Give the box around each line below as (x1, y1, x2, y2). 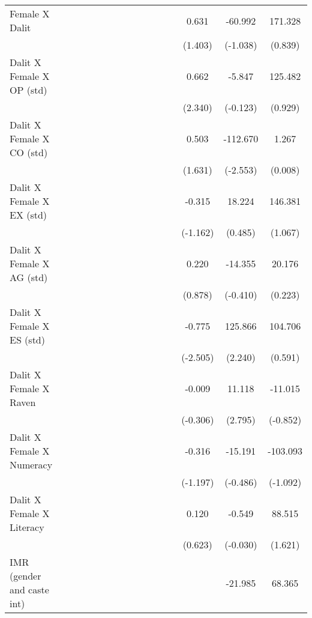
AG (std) (10, 270, 48, 284)
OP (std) (10, 83, 47, 97)
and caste (10, 583, 49, 596)
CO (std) (10, 145, 48, 159)
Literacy (10, 520, 44, 534)
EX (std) (10, 208, 47, 222)
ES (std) (10, 333, 45, 347)
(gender (10, 569, 41, 583)
